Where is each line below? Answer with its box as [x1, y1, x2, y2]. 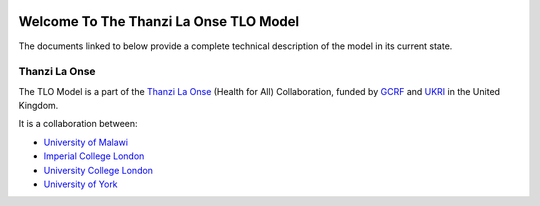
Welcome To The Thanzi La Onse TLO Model [18, 13, 300, 30]
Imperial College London [43, 150, 145, 162]
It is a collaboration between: [18, 118, 139, 130]
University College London [43, 164, 154, 176]
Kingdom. [18, 100, 59, 112]
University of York [43, 178, 119, 190]
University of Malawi [43, 136, 129, 148]
